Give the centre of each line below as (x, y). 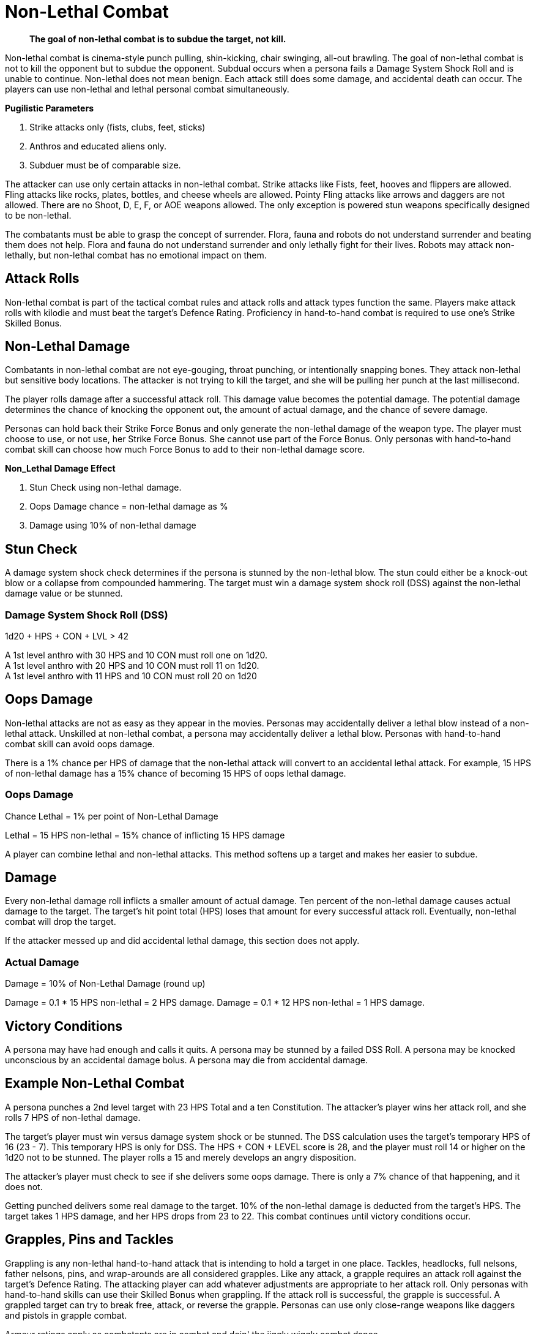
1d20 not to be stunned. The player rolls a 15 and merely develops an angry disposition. (181, 1157)
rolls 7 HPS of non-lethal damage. (73, 1117)
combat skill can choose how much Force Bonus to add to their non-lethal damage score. (185, 450)
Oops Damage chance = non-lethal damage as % (129, 507)
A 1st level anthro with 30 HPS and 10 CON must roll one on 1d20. (136, 655)
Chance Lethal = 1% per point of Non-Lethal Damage (112, 816)
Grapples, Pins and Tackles (89, 1240)
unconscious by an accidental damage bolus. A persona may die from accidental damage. (186, 1060)
